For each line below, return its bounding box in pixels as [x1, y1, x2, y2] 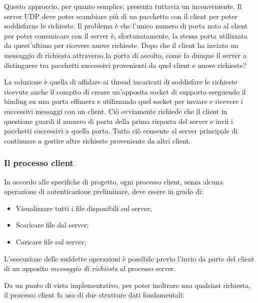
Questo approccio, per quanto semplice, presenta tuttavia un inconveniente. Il [4, 1, 242, 11]
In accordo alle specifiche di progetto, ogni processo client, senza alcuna [4, 176, 223, 186]
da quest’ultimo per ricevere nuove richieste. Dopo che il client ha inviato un [4, 40, 238, 50]
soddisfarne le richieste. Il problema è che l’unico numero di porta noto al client [4, 20, 248, 31]
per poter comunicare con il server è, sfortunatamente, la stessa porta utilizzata [4, 30, 247, 40]
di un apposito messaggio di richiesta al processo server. [4, 263, 176, 273]
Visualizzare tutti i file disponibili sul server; [15, 202, 152, 213]
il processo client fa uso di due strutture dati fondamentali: [4, 289, 184, 300]
